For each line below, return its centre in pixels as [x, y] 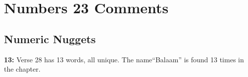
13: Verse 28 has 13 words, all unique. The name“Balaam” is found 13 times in [124, 59]
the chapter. [22, 69]
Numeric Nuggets [50, 38]
